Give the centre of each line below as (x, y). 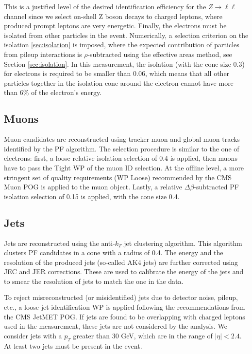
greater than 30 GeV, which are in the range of (143, 335)
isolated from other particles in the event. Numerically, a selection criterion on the (126, 35)
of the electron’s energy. (67, 92)
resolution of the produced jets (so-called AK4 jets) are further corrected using (121, 262)
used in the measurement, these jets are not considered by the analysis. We (116, 326)
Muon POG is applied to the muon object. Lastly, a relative (93, 187)
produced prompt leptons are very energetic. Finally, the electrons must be (115, 26)
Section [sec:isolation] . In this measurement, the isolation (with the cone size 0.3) (124, 64)
